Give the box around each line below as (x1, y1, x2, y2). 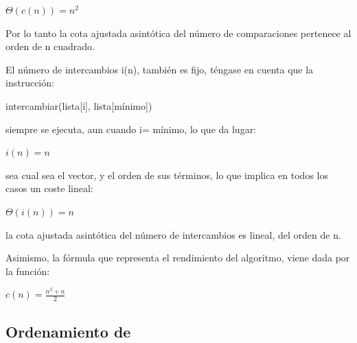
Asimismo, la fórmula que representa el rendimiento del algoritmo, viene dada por (5, 250, 350, 265)
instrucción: (5, 75, 54, 90)
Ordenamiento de (5, 320, 131, 342)
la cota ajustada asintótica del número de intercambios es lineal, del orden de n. (5, 227, 341, 241)
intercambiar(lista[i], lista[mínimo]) (5, 98, 152, 113)
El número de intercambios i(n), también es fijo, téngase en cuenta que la (5, 62, 314, 76)
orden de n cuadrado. (5, 39, 95, 54)
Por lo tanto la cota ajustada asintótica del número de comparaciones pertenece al (5, 25, 352, 40)
